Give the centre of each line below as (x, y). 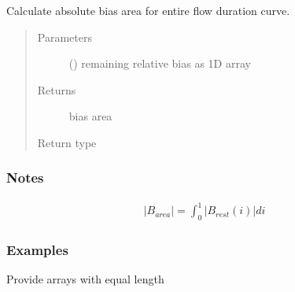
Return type (67, 142)
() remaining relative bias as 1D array (160, 63)
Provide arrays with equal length (85, 279)
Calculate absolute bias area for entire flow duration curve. (148, 10)
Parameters (65, 37)
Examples (37, 250)
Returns (57, 89)
